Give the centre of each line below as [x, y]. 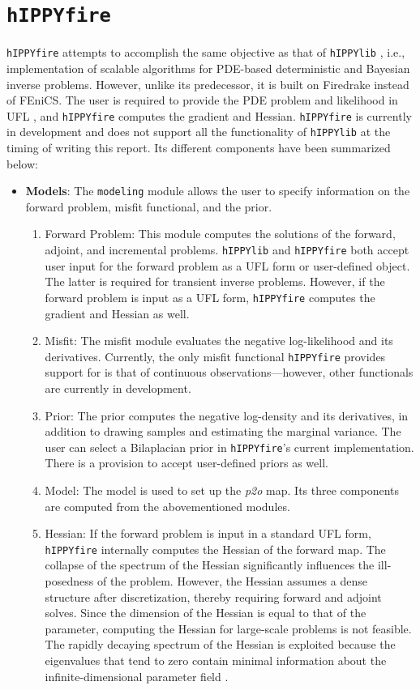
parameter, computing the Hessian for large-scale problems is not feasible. [228, 628]
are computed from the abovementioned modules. [167, 506]
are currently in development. [118, 388]
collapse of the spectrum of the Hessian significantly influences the [210, 565]
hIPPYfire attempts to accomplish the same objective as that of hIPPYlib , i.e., [206, 52]
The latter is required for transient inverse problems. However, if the [215, 281]
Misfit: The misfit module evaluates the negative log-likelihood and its [219, 341]
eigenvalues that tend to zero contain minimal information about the [216, 660]
